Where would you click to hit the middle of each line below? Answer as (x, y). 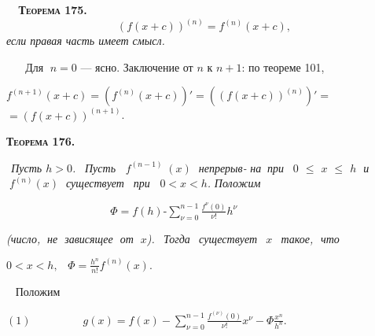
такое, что (310, 238)
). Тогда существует (202, 238)
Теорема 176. (41, 141)
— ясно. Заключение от (137, 66)
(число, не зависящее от (70, 238)
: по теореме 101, (283, 66)
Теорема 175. (53, 9)
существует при (108, 183)
